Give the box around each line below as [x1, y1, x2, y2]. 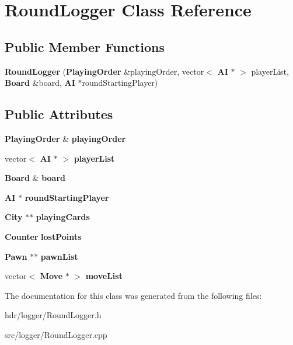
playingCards [36, 211, 90, 223]
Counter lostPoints [5, 230, 82, 242]
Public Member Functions [5, 37, 165, 55]
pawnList [40, 250, 78, 262]
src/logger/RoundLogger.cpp [5, 328, 107, 340]
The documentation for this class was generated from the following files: [5, 289, 262, 301]
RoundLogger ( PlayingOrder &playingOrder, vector [5, 65, 204, 77]
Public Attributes [5, 105, 113, 123]
